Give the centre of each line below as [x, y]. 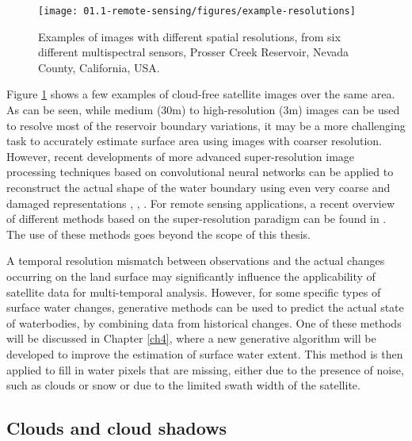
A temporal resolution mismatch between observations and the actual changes [196, 261]
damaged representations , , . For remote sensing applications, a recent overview [201, 203]
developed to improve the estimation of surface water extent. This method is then [205, 353]
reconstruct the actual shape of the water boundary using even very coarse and [198, 187]
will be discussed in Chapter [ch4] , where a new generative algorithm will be [191, 338]
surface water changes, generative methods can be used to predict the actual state [205, 307]
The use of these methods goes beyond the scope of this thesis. [159, 234]
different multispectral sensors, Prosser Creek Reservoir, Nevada [194, 52]
